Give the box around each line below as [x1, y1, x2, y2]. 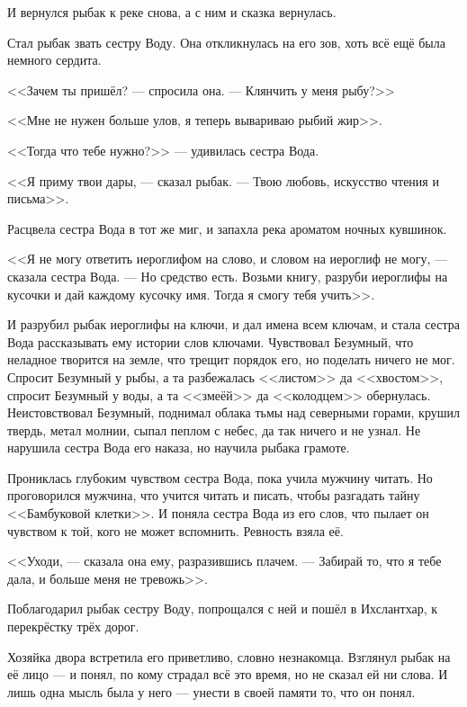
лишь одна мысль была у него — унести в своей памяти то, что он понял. [7, 682, 416, 701]
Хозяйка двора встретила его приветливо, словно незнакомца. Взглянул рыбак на [7, 647, 451, 666]
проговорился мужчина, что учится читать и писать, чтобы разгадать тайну [7, 486, 420, 505]
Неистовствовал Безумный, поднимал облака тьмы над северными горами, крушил [7, 403, 460, 422]
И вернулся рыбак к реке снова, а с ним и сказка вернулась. [7, 3, 337, 21]
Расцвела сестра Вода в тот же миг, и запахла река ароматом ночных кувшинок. [7, 219, 447, 237]
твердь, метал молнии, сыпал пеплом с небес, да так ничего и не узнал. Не [7, 420, 421, 439]
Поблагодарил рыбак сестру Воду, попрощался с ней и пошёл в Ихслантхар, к [7, 599, 438, 618]
